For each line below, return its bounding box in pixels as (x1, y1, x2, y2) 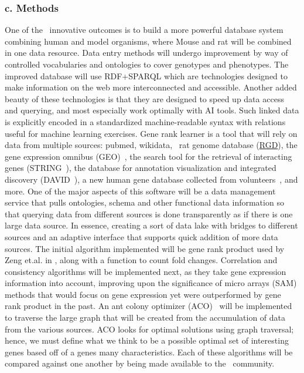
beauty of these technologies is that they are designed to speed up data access (5, 92, 284, 105)
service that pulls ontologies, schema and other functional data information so (5, 196, 284, 209)
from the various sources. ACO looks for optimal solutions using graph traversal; (5, 322, 294, 335)
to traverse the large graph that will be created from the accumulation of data (5, 311, 286, 324)
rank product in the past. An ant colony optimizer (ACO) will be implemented (5, 300, 292, 312)
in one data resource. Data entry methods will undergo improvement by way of (5, 46, 288, 59)
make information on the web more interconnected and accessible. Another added (5, 81, 297, 93)
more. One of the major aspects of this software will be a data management (5, 184, 276, 197)
